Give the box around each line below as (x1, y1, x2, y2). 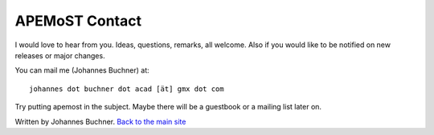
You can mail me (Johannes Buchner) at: (14, 66, 150, 75)
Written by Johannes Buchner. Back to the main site (14, 117, 186, 126)
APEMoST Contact (14, 12, 142, 30)
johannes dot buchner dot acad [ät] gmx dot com (29, 84, 224, 93)
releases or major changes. (14, 50, 105, 60)
